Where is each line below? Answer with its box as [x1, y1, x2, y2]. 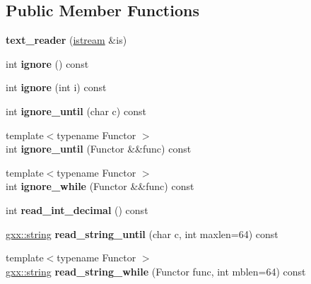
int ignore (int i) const [6, 80, 107, 95]
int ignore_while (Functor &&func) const [6, 179, 194, 194]
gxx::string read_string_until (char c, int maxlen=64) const [6, 226, 278, 241]
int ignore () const [6, 56, 89, 71]
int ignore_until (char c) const [6, 103, 146, 118]
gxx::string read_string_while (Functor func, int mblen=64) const [6, 264, 306, 278]
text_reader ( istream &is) [6, 32, 127, 47]
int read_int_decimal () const [6, 202, 148, 217]
